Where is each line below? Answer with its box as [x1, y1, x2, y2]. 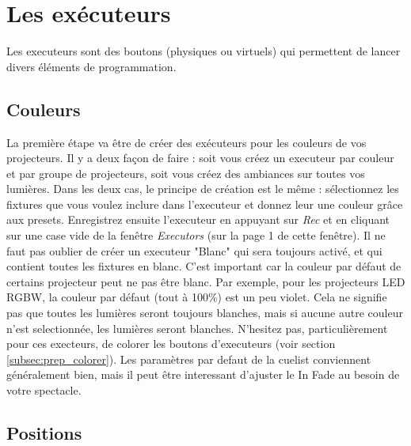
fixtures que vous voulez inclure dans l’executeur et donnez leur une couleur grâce [6, 195, 403, 212]
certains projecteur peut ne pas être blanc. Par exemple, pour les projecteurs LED [6, 273, 405, 289]
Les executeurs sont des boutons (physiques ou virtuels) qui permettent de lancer [6, 43, 401, 59]
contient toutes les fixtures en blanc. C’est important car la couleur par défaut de [6, 258, 401, 274]
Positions [6, 421, 82, 444]
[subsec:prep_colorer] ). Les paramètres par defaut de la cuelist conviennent [6, 350, 371, 367]
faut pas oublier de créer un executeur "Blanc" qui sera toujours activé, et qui [6, 242, 382, 259]
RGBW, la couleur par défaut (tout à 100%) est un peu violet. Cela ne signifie [6, 289, 387, 305]
